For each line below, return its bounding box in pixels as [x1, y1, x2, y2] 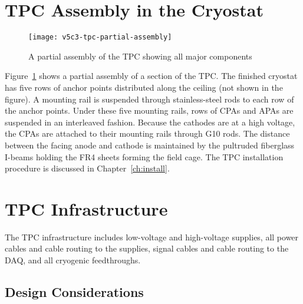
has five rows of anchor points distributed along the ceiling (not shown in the [5, 81, 283, 93]
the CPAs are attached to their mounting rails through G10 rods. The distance [5, 127, 290, 140]
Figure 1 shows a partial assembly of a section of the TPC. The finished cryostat [5, 70, 298, 82]
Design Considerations [5, 283, 144, 301]
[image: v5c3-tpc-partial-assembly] [28, 33, 172, 42]
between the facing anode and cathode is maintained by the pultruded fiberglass [5, 138, 295, 151]
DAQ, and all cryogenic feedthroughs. [5, 254, 141, 266]
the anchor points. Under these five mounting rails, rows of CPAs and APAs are [5, 104, 294, 117]
